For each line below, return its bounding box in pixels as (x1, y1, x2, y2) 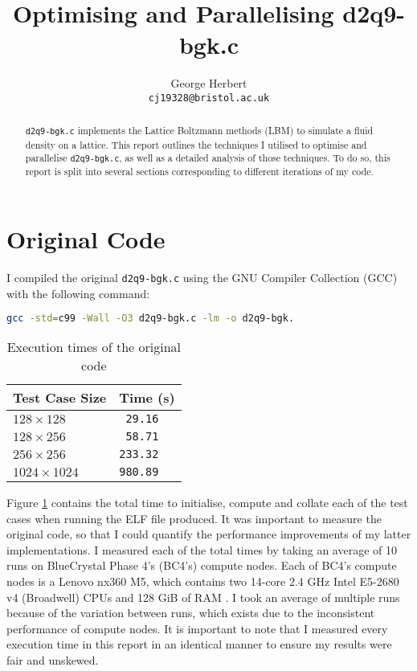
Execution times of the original (6, 338, 181, 357)
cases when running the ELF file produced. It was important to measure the (6, 509, 382, 526)
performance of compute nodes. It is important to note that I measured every (6, 620, 388, 636)
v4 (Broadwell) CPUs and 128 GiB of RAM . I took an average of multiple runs (6, 588, 400, 605)
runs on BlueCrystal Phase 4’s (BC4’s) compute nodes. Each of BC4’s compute (6, 557, 397, 574)
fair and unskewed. (6, 651, 99, 668)
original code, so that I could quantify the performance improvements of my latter (6, 526, 411, 542)
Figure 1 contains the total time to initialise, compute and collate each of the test (6, 494, 408, 511)
